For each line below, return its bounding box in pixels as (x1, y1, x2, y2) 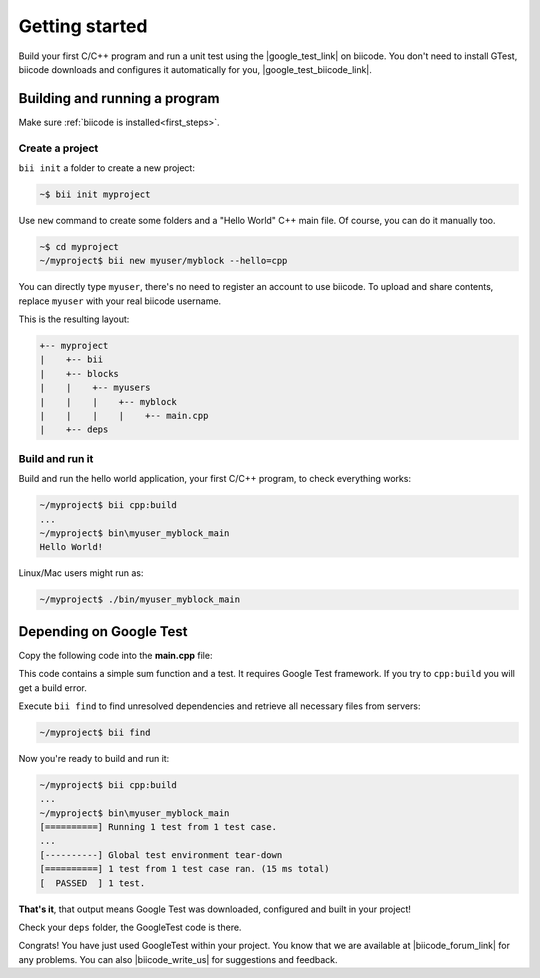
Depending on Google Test (18, 623, 188, 640)
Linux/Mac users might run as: (18, 567, 144, 579)
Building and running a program (18, 90, 220, 107)
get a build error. (18, 681, 87, 694)
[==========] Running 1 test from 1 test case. (39, 821, 277, 833)
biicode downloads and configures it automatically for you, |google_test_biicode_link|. (18, 63, 372, 75)
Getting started (18, 15, 148, 37)
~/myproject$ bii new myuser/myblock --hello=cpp (39, 255, 288, 267)
